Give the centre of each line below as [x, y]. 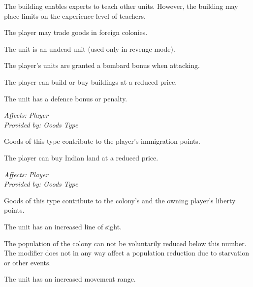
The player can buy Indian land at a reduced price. [81, 157]
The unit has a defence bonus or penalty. [66, 98]
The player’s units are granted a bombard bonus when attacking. [102, 65]
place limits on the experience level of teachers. [75, 16]
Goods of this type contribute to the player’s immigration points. [102, 141]
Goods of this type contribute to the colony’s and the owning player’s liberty [120, 200]
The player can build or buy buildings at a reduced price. [91, 81]
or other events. [28, 262]
